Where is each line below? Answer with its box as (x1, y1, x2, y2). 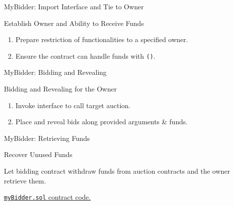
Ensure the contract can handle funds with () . (15, 50, 156, 61)
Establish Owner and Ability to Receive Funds (4, 18, 144, 28)
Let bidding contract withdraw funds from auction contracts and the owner (4, 166, 231, 176)
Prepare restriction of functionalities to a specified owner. (15, 34, 188, 45)
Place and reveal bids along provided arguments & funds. (15, 116, 188, 127)
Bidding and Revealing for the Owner (4, 84, 117, 94)
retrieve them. (4, 175, 46, 185)
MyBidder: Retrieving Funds (4, 133, 90, 143)
